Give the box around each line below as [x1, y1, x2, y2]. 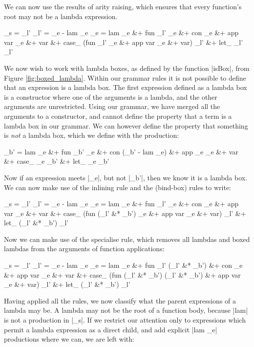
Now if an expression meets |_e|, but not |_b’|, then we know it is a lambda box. [4, 172, 248, 182]
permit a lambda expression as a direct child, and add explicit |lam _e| [4, 324, 217, 334]
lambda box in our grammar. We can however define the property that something [4, 120, 248, 130]
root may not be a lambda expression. [4, 11, 118, 21]
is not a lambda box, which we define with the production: [4, 130, 179, 140]
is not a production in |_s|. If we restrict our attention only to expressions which [4, 315, 246, 325]
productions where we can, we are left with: [4, 334, 134, 344]
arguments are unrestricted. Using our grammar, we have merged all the [4, 101, 220, 111]
